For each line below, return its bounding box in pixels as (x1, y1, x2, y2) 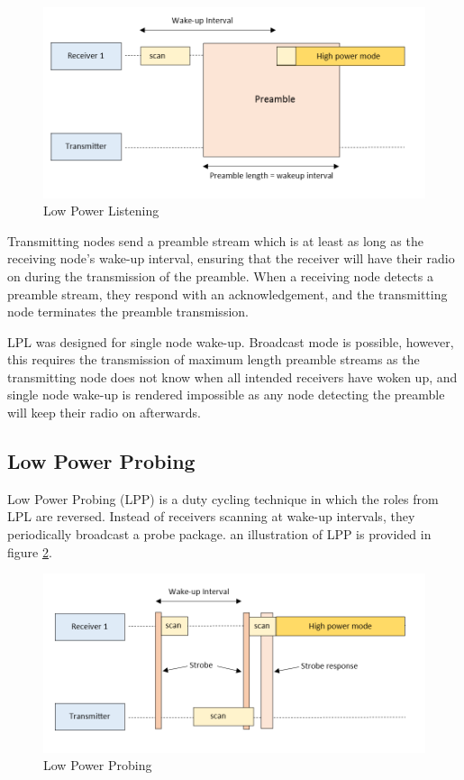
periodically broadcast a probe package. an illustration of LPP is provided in (7, 525, 432, 544)
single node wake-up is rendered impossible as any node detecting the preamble (7, 385, 445, 404)
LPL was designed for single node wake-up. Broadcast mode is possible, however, (7, 332, 454, 351)
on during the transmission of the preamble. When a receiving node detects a (7, 266, 433, 285)
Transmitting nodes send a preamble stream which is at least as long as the (7, 231, 423, 250)
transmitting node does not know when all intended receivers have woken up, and (7, 367, 458, 386)
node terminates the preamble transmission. (7, 302, 249, 321)
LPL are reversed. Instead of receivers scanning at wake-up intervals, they (7, 507, 415, 526)
